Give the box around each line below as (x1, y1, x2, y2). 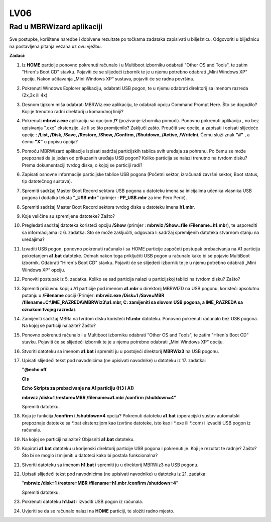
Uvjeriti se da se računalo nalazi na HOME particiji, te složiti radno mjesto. (22, 508, 175, 514)
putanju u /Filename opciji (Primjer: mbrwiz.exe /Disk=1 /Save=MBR (22, 292, 165, 298)
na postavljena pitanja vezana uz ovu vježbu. (9, 43, 102, 49)
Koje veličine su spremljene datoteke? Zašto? (22, 213, 115, 219)
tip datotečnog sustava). (22, 179, 72, 185)
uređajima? (22, 236, 45, 242)
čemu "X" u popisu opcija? (22, 139, 78, 145)
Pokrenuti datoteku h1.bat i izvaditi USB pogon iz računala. (22, 498, 143, 505)
